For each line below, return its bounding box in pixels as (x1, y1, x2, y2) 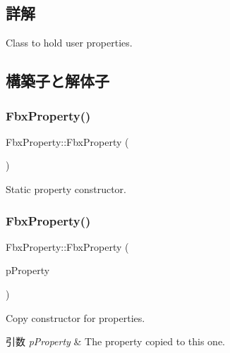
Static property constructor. (6, 181, 126, 196)
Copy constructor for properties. (6, 310, 145, 325)
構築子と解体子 (6, 70, 109, 92)
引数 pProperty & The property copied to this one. (6, 334, 226, 349)
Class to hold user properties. (6, 35, 133, 50)
